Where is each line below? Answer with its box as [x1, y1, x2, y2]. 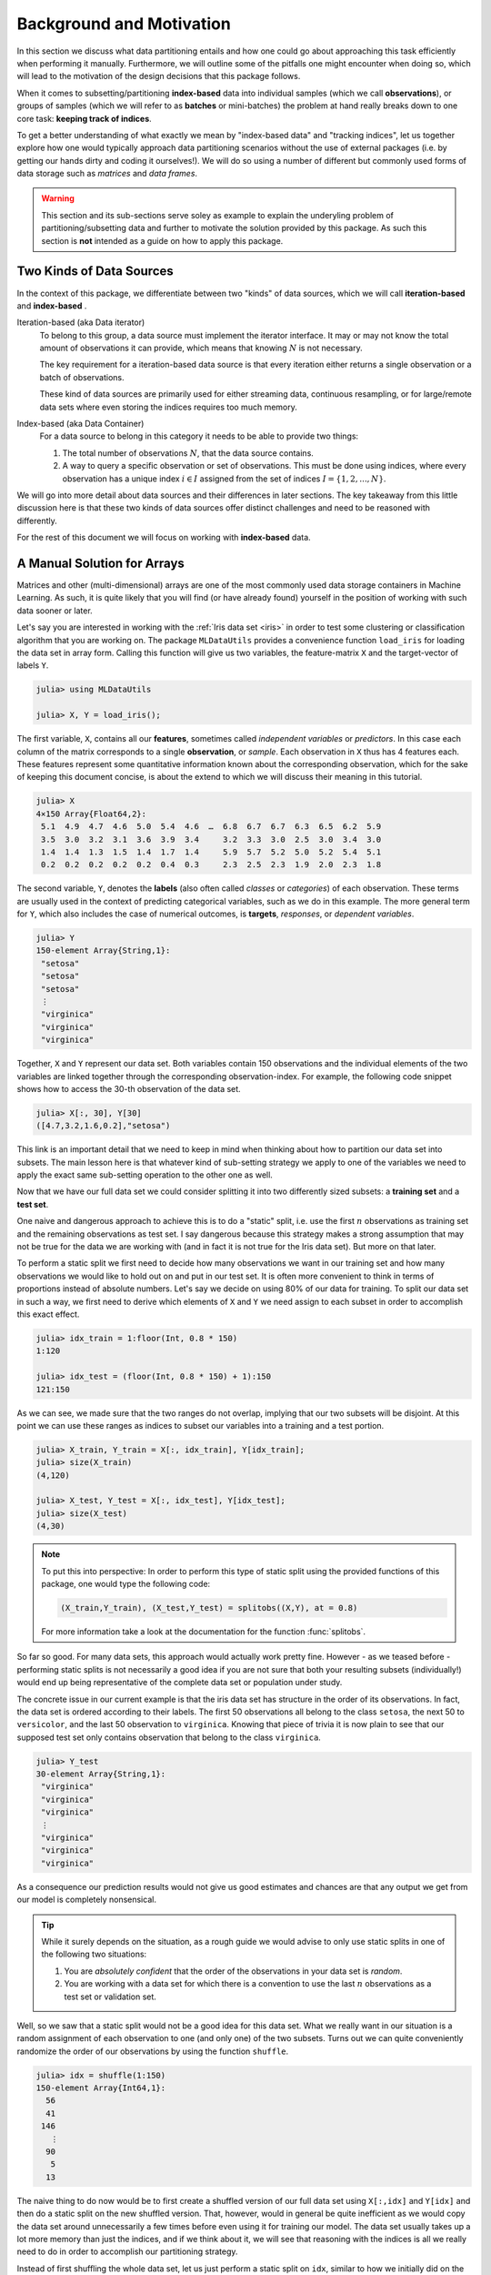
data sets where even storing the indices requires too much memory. [39, 401, 297, 412]
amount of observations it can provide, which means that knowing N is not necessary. [39, 342, 363, 354]
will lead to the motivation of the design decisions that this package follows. [16, 71, 301, 82]
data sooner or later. [16, 605, 93, 616]
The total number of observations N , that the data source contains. [62, 447, 314, 459]
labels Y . [16, 660, 49, 671]
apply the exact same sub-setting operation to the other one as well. [16, 1169, 273, 1180]
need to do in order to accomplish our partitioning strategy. [16, 2246, 238, 2257]
